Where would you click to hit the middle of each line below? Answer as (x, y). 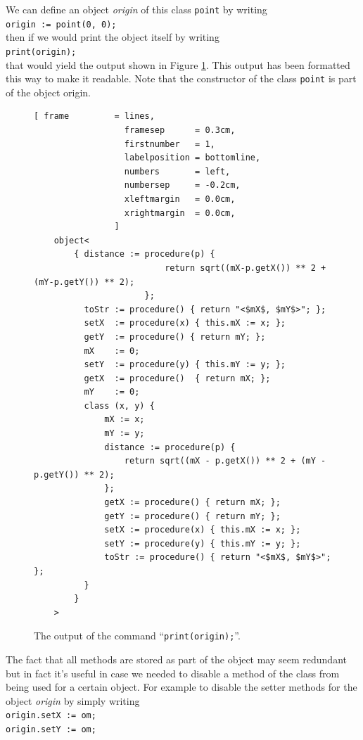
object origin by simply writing (73, 700)
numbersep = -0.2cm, (182, 185)
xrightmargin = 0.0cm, (180, 213)
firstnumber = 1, (170, 144)
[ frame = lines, (94, 116)
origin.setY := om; (51, 730)
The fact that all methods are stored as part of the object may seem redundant (176, 659)
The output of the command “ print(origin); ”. (137, 636)
